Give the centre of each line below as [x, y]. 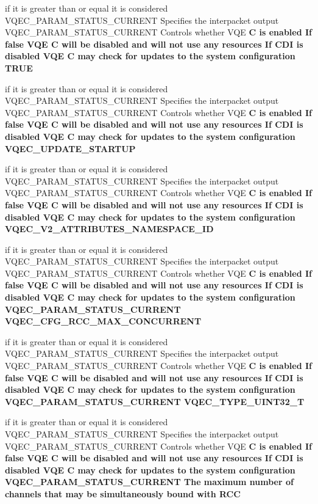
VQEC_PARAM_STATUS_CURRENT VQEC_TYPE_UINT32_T [155, 401]
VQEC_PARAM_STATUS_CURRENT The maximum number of [149, 482]
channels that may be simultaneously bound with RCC [123, 493]
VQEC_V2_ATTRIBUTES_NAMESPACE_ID [109, 229]
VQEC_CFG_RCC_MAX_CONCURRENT [103, 321]
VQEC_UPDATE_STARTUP [70, 148]
